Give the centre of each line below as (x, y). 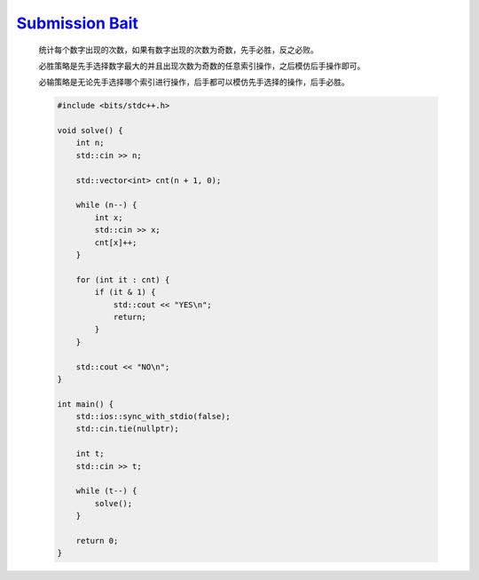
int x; (109, 217)
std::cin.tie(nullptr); (127, 429)
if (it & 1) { (125, 292)
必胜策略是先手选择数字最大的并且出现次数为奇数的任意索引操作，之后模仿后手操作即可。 (202, 66)
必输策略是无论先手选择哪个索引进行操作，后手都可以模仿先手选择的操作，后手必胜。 (194, 82)
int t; (90, 454)
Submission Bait (78, 23)
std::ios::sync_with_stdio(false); (153, 417)
